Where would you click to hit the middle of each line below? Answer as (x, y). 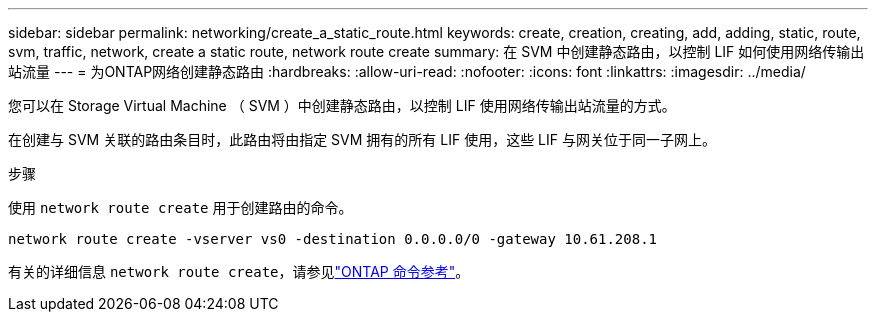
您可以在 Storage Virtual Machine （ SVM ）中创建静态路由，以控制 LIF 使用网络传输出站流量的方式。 (342, 105)
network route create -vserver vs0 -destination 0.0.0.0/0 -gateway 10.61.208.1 (333, 239)
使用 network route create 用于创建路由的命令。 (180, 207)
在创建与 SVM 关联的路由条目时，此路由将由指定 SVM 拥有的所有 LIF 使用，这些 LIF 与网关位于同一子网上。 (362, 139)
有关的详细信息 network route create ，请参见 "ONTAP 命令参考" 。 (239, 271)
